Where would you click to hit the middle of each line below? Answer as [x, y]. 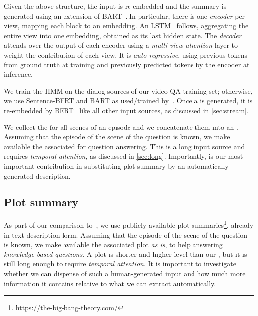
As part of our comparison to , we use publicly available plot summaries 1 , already [129, 224]
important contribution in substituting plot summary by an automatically [116, 165]
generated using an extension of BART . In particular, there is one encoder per [125, 16]
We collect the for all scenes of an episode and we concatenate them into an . [121, 127]
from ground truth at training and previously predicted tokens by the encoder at [127, 64]
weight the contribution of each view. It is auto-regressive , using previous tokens [126, 54]
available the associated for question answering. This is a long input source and [125, 146]
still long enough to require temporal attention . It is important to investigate [120, 264]
